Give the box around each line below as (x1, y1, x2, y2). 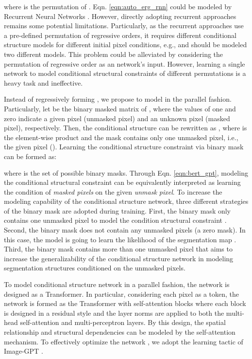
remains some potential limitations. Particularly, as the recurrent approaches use (4, 20, 244, 31)
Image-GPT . (4, 346, 43, 356)
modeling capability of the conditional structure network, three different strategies (4, 196, 249, 206)
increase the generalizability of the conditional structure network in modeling (4, 253, 234, 263)
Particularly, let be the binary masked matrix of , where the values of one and (4, 103, 236, 113)
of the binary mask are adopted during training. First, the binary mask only (4, 205, 231, 215)
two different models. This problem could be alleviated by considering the (4, 49, 223, 59)
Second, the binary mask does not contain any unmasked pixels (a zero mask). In (4, 225, 246, 235)
